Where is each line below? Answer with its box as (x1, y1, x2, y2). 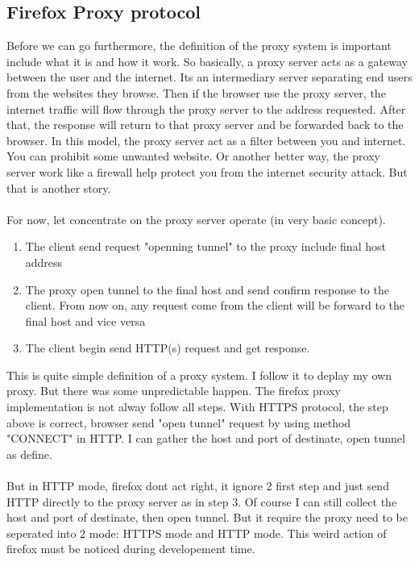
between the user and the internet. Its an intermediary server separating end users (6, 69, 413, 85)
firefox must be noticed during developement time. (6, 540, 255, 557)
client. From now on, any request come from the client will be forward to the (25, 297, 405, 314)
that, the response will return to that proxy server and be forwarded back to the (6, 116, 404, 133)
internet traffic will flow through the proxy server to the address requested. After (6, 100, 406, 117)
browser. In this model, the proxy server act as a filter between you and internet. (6, 131, 406, 148)
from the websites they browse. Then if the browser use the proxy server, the (6, 84, 386, 101)
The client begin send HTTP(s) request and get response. (25, 339, 310, 356)
